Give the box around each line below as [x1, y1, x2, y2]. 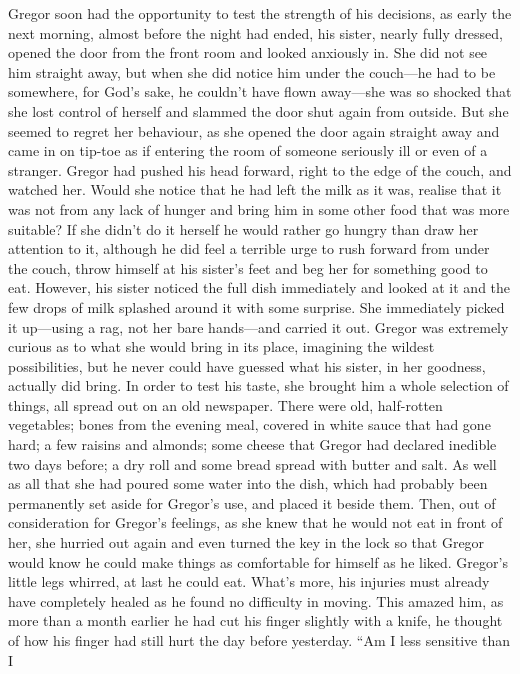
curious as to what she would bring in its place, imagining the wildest [8, 336, 435, 357]
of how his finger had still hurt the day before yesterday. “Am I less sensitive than [8, 630, 510, 650]
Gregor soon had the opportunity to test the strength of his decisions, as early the [8, 3, 512, 23]
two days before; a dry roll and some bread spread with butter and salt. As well [8, 453, 497, 474]
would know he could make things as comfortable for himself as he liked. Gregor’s [8, 551, 508, 572]
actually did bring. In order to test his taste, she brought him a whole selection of [8, 375, 509, 396]
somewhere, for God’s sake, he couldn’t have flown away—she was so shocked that [8, 81, 512, 102]
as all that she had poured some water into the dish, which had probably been [8, 473, 488, 494]
